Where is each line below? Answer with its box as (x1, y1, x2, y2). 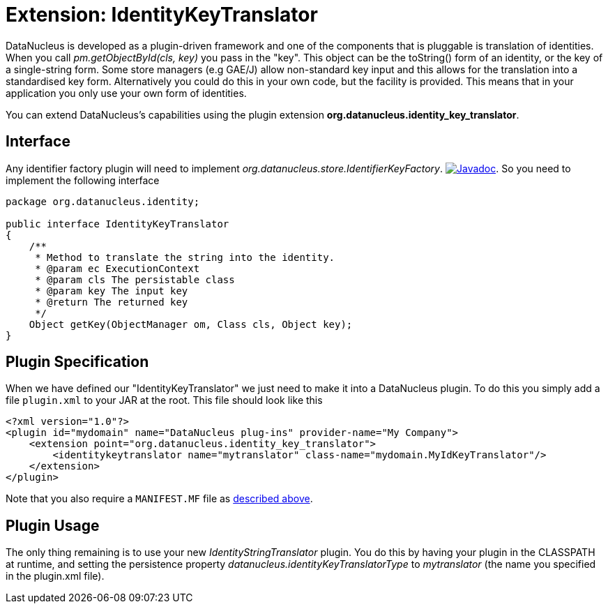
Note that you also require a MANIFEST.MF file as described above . (6, 493, 313, 505)
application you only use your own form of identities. (6, 87, 247, 99)
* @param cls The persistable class (35, 273, 235, 285)
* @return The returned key (35, 296, 188, 308)
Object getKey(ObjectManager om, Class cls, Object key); (29, 318, 353, 330)
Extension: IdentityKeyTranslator (6, 3, 318, 27)
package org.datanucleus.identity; (6, 195, 200, 207)
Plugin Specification (6, 353, 149, 371)
